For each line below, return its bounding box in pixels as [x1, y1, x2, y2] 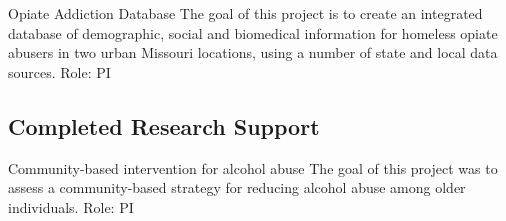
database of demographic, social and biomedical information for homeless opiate [8, 22, 498, 43]
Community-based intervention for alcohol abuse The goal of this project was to [8, 157, 498, 178]
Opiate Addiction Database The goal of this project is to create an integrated [8, 3, 483, 23]
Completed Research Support [8, 110, 320, 141]
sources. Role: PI [8, 61, 111, 82]
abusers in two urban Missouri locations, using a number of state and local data [8, 42, 498, 63]
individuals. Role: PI [8, 196, 134, 217]
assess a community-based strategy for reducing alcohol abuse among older [8, 177, 466, 198]
